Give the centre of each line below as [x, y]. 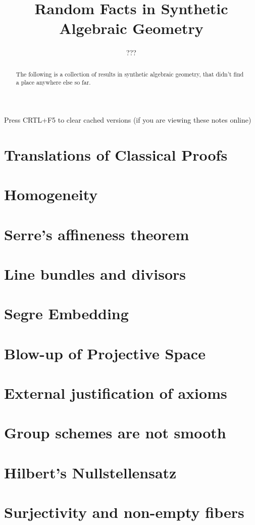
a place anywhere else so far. [53, 82]
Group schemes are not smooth [115, 433]
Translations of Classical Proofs [116, 154]
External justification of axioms [116, 393]
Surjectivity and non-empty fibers [124, 512]
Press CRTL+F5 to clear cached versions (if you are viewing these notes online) [128, 120]
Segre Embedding [66, 313]
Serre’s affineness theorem [97, 234]
